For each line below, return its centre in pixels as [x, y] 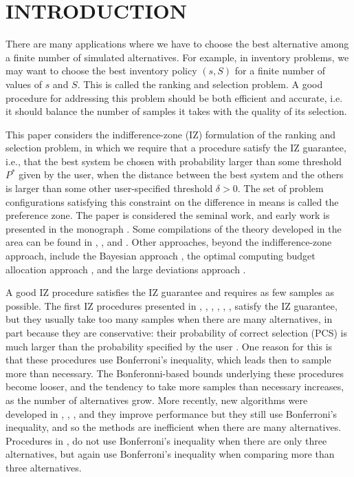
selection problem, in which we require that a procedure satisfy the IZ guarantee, [176, 148]
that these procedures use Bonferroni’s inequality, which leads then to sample [168, 360]
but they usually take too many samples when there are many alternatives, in [169, 319]
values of [24, 84]
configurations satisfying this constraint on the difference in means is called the [172, 201]
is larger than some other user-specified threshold [109, 188]
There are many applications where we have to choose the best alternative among [177, 44]
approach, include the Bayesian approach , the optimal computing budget [161, 256]
